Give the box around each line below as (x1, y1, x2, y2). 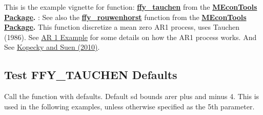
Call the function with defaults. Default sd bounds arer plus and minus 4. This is (4, 91, 259, 102)
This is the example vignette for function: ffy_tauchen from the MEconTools (4, 2, 257, 12)
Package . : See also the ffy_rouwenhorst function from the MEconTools (4, 11, 247, 22)
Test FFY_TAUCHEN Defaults (4, 67, 177, 83)
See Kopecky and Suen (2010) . (4, 42, 100, 52)
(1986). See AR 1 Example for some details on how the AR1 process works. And (4, 31, 257, 42)
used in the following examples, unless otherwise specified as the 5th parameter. (4, 101, 255, 111)
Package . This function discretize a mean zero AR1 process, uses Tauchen (4, 22, 240, 32)
